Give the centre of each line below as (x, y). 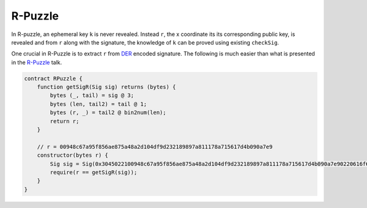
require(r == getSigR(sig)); (94, 172)
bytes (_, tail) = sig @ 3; (92, 95)
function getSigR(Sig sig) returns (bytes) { (106, 87)
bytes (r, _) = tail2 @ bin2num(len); (108, 113)
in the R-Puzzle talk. (37, 62)
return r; (65, 121)
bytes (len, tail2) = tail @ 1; (98, 104)
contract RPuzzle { (53, 78)
